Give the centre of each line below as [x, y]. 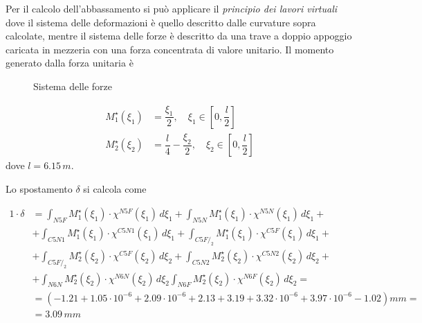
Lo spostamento [39, 188]
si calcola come [115, 188]
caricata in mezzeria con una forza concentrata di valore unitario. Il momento [170, 49]
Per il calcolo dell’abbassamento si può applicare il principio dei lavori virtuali [172, 8]
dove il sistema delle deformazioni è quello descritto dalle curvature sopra [161, 22]
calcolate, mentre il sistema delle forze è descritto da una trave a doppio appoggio [179, 36]
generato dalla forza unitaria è [70, 63]
